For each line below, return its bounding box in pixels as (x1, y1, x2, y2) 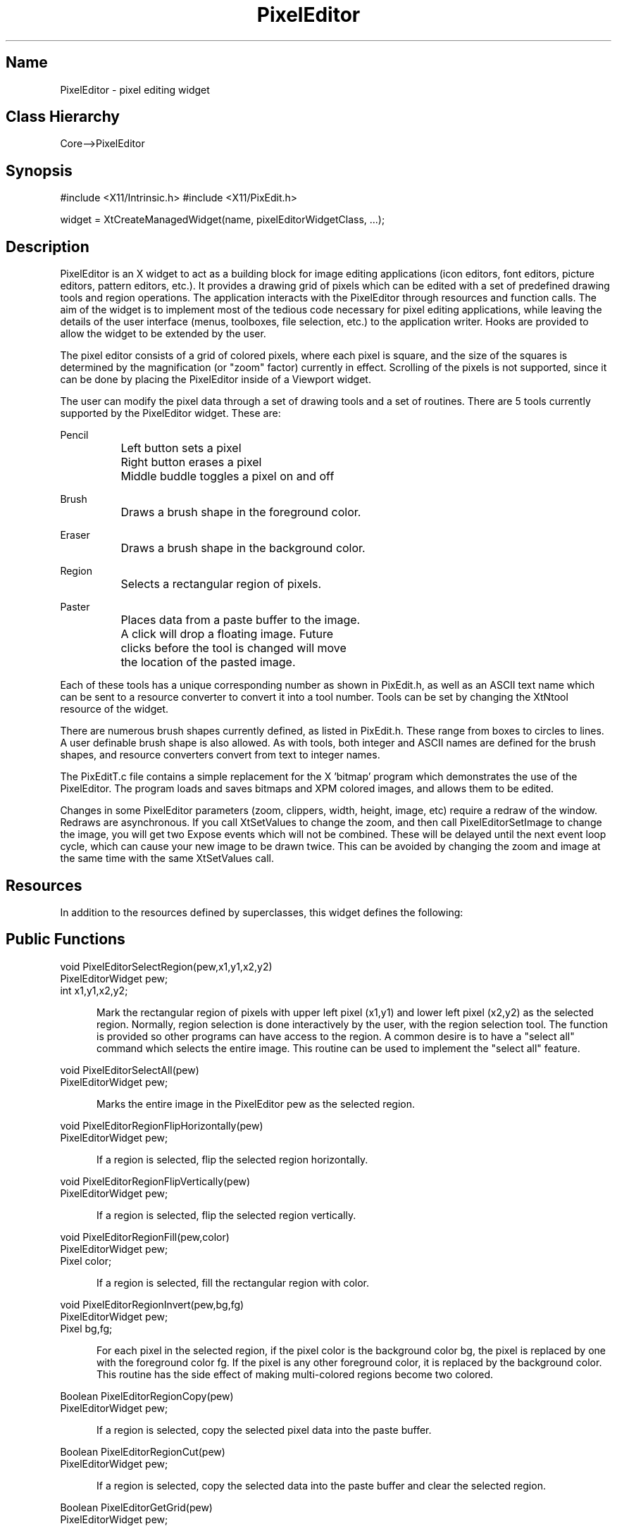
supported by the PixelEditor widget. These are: (60, 407, 281, 420)
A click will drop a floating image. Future (120, 627, 334, 642)
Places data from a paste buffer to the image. (120, 613, 361, 627)
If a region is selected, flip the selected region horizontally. (96, 1153, 368, 1166)
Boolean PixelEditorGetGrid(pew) (60, 1501, 213, 1513)
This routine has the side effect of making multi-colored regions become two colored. (96, 1368, 494, 1380)
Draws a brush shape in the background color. (120, 541, 366, 556)
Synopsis (6, 161, 73, 180)
